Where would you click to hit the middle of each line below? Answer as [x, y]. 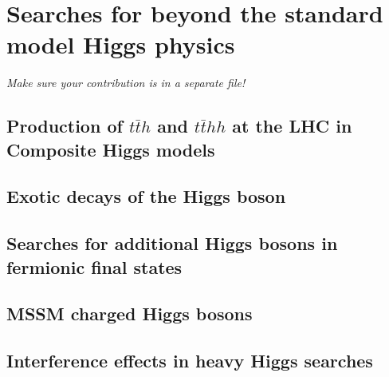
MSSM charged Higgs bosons [130, 314]
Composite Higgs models [111, 149]
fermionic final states [94, 266]
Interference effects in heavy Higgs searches [190, 361]
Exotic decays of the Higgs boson [146, 196]
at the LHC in [292, 126]
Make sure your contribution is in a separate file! [126, 83]
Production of [65, 126]
